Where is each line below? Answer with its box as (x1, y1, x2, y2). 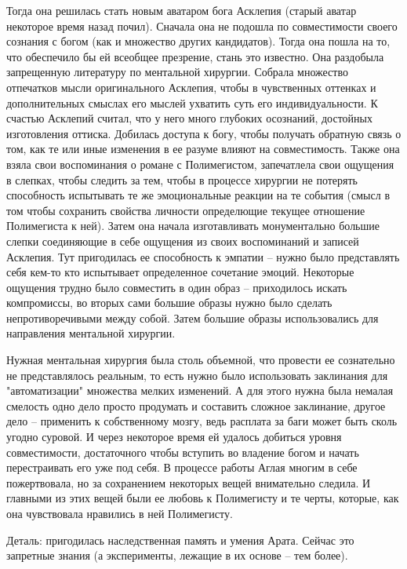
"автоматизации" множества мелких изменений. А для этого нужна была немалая (6, 382, 394, 399)
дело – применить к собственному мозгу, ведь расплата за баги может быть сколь (6, 413, 398, 429)
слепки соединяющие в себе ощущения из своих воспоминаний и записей (6, 232, 359, 249)
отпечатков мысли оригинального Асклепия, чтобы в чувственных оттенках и (6, 78, 376, 95)
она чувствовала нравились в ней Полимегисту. (6, 505, 233, 521)
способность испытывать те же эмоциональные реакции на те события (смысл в (6, 187, 390, 203)
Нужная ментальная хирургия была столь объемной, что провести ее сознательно (6, 352, 395, 368)
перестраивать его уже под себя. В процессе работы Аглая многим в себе (6, 459, 358, 476)
